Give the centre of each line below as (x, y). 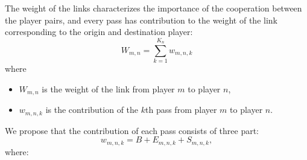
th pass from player (181, 110)
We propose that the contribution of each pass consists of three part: (132, 130)
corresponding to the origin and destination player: (99, 32)
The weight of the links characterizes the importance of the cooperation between (153, 8)
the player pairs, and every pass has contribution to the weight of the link (141, 20)
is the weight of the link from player (108, 88)
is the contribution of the (92, 110)
